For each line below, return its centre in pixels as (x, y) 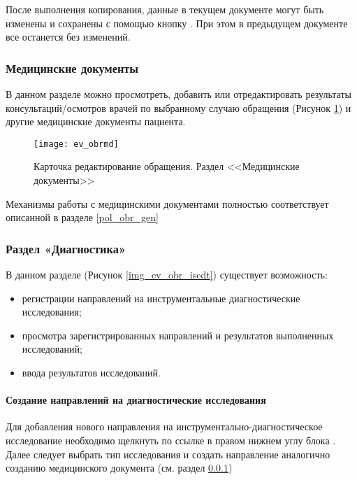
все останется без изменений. (68, 37)
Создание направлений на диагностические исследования (136, 400)
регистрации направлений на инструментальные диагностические (161, 298)
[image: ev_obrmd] (76, 144)
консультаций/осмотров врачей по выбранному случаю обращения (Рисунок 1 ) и (178, 107)
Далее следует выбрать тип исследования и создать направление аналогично (168, 454)
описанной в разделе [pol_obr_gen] (82, 217)
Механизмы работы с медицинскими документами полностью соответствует (167, 203)
